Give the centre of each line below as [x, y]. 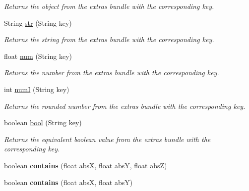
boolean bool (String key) [43, 122]
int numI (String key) [37, 89]
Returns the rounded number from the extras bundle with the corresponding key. [125, 106]
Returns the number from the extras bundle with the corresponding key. [112, 72]
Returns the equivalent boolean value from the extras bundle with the [107, 139]
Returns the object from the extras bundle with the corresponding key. [109, 6]
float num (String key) [38, 56]
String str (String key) [38, 23]
